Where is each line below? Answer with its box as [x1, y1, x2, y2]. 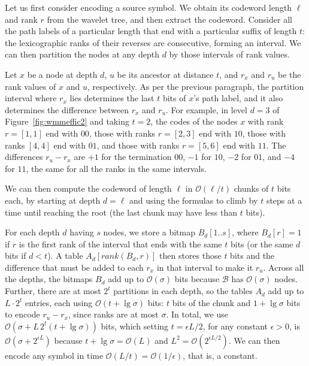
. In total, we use [166, 308, 228, 320]
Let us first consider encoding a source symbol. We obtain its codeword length [5, 1, 292, 13]
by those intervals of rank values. [169, 48, 290, 61]
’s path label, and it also [193, 92, 283, 104]
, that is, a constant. [183, 349, 257, 361]
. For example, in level [166, 103, 247, 116]
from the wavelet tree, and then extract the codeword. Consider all [47, 13, 292, 25]
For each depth [5, 226, 60, 238]
